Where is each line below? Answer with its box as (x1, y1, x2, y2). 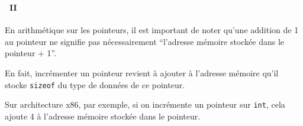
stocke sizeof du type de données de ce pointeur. (5, 78, 185, 91)
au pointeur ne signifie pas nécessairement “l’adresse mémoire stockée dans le (5, 35, 285, 47)
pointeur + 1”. (5, 47, 57, 59)
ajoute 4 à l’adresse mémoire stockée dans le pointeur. (5, 109, 201, 122)
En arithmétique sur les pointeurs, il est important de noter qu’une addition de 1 (5, 24, 299, 36)
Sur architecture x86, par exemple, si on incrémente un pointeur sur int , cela (5, 98, 285, 111)
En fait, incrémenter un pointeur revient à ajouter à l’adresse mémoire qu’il (5, 66, 279, 79)
